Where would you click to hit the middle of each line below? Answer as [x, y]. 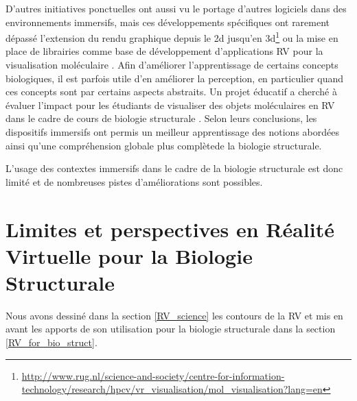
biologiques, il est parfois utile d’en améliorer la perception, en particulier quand [175, 78]
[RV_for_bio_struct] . [51, 342]
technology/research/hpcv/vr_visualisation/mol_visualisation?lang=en [172, 389]
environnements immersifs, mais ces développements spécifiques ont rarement [168, 22]
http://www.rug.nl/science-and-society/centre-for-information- [153, 375]
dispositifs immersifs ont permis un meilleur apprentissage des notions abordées [172, 132]
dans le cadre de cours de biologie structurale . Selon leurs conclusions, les [161, 118]
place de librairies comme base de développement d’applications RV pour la [164, 51]
